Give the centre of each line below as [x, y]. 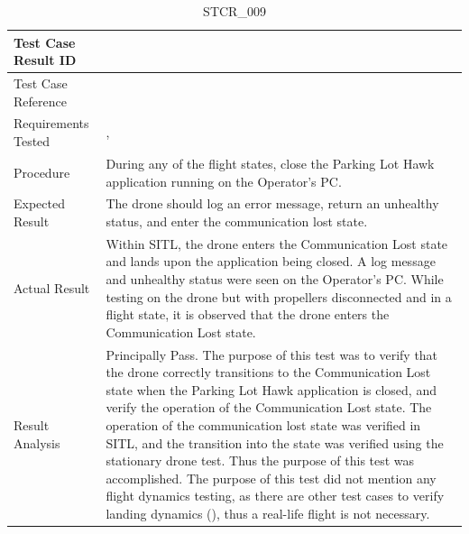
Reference [40, 101]
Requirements [51, 123]
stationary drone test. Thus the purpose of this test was [260, 460]
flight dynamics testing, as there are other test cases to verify [275, 496]
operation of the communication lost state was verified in [263, 424]
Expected [39, 203]
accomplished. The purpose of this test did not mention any [271, 478]
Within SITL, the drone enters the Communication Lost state [277, 243]
